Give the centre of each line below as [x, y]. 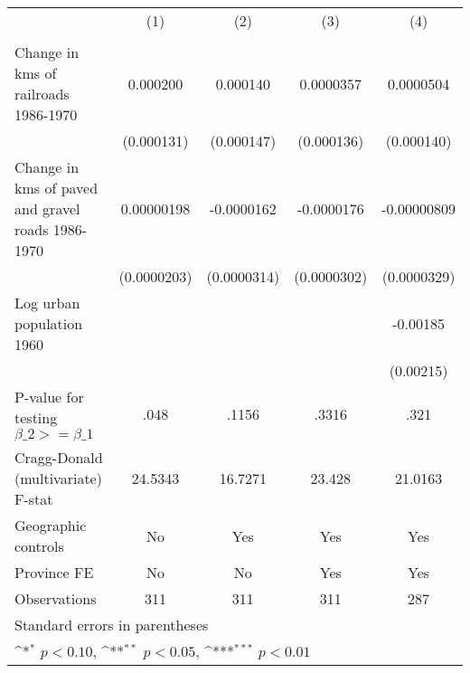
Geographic [51, 525]
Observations [56, 598]
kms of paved [56, 188]
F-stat [34, 499]
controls [39, 546]
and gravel [47, 209]
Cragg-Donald [59, 457]
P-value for [49, 397]
